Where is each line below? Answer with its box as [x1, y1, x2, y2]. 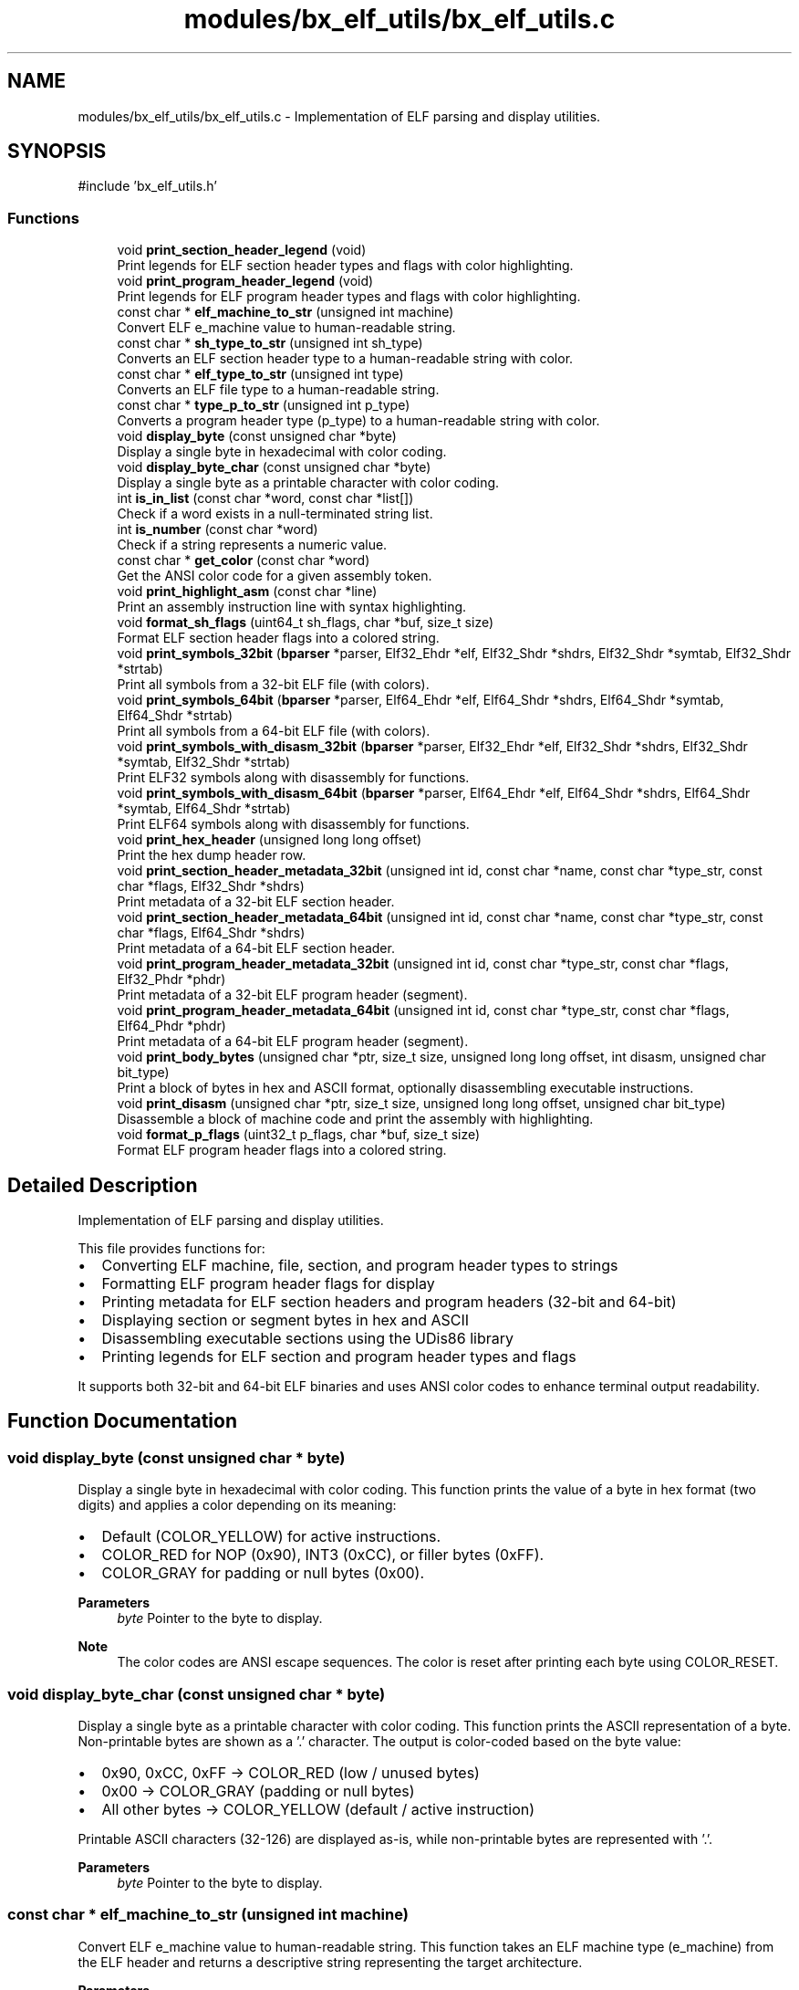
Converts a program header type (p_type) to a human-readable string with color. [117, 413, 600, 429]
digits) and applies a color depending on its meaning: [78, 1497, 397, 1513]
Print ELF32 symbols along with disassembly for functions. [117, 770, 470, 786]
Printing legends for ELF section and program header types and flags [101, 1347, 576, 1367]
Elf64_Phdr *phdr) [117, 1018, 226, 1034]
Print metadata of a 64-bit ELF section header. [117, 940, 395, 957]
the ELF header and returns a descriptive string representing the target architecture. [78, 1953, 583, 1970]
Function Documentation [7, 1409, 237, 1433]
